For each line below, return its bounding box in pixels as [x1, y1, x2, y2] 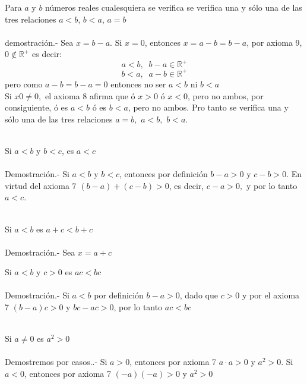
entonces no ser [110, 77, 166, 90]
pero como [5, 77, 43, 90]
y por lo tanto [246, 179, 297, 191]
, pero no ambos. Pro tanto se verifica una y [128, 101, 289, 114]
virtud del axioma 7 [5, 179, 77, 191]
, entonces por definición [119, 168, 208, 180]
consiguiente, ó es [5, 101, 68, 114]
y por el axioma [242, 289, 300, 301]
